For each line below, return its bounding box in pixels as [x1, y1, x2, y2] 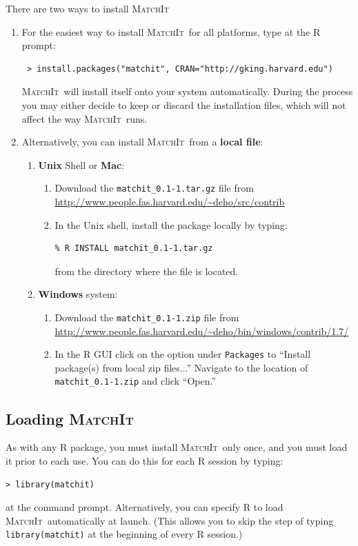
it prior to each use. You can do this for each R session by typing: [6, 453, 284, 467]
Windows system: [38, 287, 118, 301]
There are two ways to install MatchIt [6, 1, 170, 15]
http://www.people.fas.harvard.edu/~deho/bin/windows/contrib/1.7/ [54, 323, 349, 338]
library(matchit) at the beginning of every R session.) [6, 527, 243, 541]
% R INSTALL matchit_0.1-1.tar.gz [54, 243, 213, 254]
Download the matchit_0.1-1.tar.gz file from [54, 181, 254, 195]
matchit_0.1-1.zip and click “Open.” [54, 374, 217, 388]
